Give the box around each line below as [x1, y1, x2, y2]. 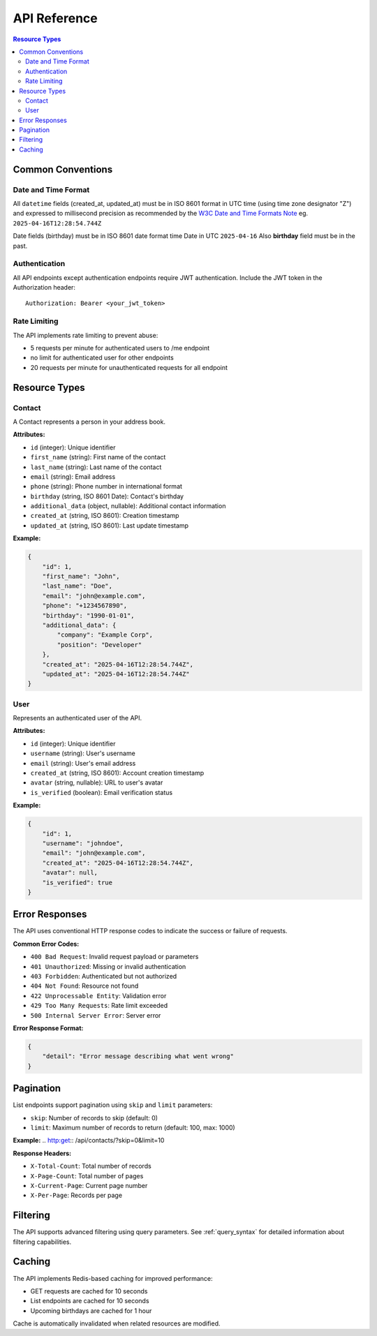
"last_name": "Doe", [42, 582, 113, 590]
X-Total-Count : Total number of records [30, 1162, 151, 1171]
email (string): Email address [30, 472, 116, 481]
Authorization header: [13, 283, 76, 292]
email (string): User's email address [30, 759, 136, 767]
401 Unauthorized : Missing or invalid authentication [30, 962, 186, 970]
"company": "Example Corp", [57, 631, 154, 639]
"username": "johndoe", [42, 839, 124, 847]
